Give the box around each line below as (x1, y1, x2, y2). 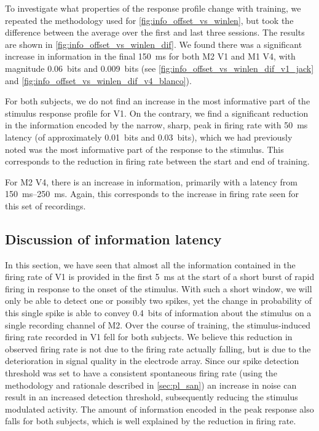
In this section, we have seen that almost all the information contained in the (5, 258, 296, 271)
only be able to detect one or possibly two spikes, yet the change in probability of (5, 294, 312, 307)
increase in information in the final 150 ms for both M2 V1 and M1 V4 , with (5, 50, 296, 63)
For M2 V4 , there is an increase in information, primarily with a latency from (5, 175, 297, 188)
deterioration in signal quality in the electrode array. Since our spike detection (5, 354, 299, 367)
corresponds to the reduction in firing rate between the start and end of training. (5, 155, 310, 168)
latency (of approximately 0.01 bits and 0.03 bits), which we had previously (5, 130, 293, 143)
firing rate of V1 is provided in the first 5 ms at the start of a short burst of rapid (5, 270, 315, 283)
